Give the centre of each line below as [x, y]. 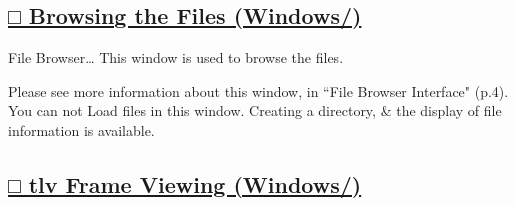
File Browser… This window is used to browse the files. [176, 57]
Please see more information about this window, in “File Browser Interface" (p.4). [258, 90]
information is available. [81, 129]
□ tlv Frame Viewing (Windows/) [185, 183]
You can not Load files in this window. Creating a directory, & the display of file [255, 110]
